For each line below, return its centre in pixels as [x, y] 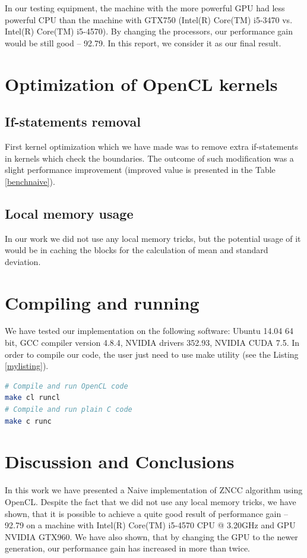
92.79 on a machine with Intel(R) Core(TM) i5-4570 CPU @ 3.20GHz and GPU [150, 525]
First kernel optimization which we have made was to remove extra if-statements [152, 146]
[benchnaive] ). [30, 181]
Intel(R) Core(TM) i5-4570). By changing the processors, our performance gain [149, 31]
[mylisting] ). [27, 366]
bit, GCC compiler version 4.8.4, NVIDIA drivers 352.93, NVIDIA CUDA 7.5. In [152, 343]
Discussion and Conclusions [120, 461]
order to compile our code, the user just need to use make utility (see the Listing [152, 354]
